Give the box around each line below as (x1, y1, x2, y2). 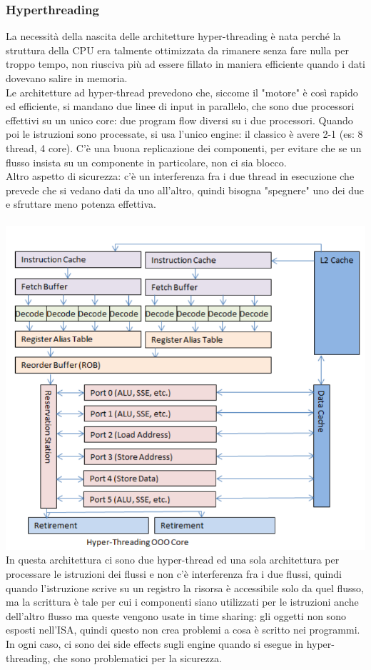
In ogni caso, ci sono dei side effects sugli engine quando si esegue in (6, 636, 303, 651)
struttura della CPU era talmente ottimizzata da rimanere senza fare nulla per (6, 42, 349, 57)
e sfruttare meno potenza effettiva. (6, 196, 156, 211)
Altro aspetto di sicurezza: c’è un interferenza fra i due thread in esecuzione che (6, 169, 355, 184)
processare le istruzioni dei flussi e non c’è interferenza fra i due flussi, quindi (6, 566, 342, 581)
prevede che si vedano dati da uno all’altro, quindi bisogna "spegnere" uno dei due (6, 182, 365, 197)
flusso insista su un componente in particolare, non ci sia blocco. (6, 154, 287, 169)
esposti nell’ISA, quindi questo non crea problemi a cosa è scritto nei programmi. (6, 622, 360, 637)
